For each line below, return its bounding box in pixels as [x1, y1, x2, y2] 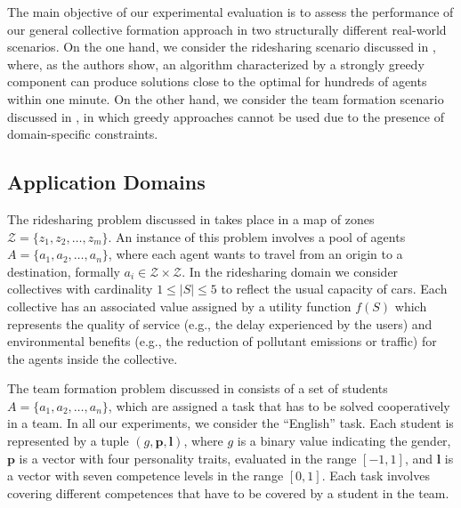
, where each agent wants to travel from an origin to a [108, 245, 403, 263]
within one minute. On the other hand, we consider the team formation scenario [7, 89, 444, 108]
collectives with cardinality [7, 279, 153, 298]
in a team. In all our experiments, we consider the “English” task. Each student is [7, 414, 454, 432]
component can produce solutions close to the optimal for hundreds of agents [7, 72, 427, 91]
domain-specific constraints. [7, 125, 158, 143]
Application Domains [7, 168, 206, 196]
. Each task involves [321, 466, 430, 485]
